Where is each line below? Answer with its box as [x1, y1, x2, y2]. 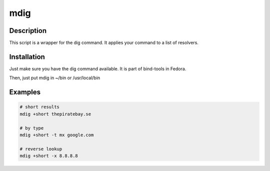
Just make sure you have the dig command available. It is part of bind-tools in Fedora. [9, 65, 186, 72]
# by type [19, 125, 44, 131]
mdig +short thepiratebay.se [19, 111, 91, 117]
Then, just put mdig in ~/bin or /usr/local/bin [9, 75, 100, 81]
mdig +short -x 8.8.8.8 [19, 153, 78, 159]
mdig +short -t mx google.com [19, 132, 94, 138]
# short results [19, 104, 60, 110]
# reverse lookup [19, 146, 62, 152]
